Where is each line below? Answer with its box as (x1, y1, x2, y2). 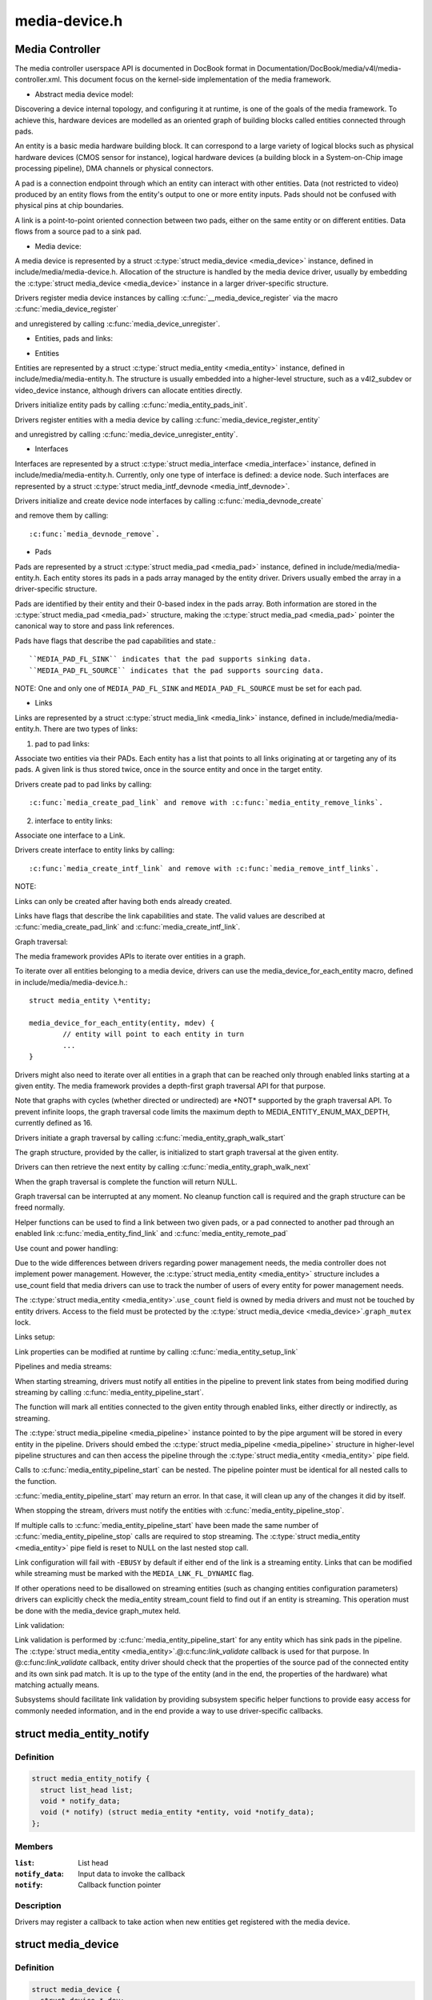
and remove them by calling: (14, 510, 109, 520)
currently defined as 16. (14, 1118, 93, 1128)
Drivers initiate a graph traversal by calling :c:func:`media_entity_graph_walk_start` (14, 1133, 286, 1142)
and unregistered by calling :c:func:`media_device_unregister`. (14, 318, 220, 328)
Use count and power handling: (14, 1243, 118, 1253)
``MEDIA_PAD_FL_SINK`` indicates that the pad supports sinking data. (29, 654, 312, 664)
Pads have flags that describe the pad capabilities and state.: (14, 636, 216, 646)
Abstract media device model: (34, 89, 134, 99)
